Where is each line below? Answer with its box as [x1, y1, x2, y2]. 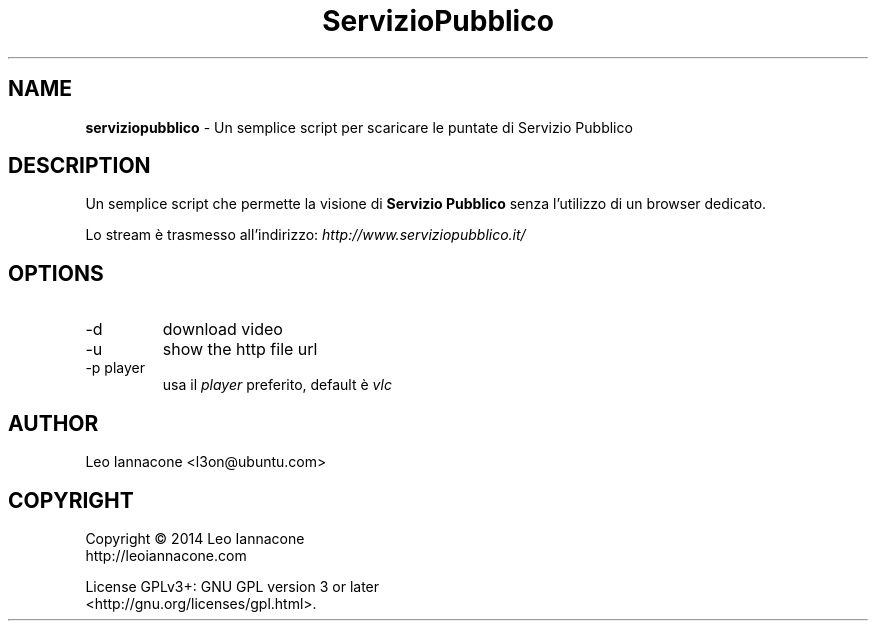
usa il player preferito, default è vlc [162, 376, 392, 394]
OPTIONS [8, 260, 104, 286]
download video [162, 319, 283, 340]
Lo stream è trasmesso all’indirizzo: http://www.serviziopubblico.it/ [85, 226, 526, 244]
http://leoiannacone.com [85, 546, 247, 564]
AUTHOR [8, 410, 99, 436]
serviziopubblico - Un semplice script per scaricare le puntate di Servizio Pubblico [85, 118, 633, 136]
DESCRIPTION [8, 153, 151, 179]
